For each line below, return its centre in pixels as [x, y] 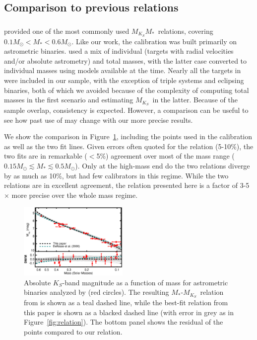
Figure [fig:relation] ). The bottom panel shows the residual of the [124, 322]
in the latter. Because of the [195, 100]
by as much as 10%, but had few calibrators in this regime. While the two [116, 175]
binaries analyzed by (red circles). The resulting [96, 292]
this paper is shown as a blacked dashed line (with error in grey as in [129, 312]
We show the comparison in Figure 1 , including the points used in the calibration [128, 136]
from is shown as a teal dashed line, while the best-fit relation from [126, 302]
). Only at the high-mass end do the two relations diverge [162, 165]
